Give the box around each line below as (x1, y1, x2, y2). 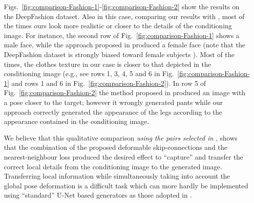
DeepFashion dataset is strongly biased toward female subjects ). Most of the (4, 49, 235, 59)
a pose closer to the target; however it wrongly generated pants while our (4, 97, 223, 107)
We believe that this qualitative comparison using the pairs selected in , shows (4, 132, 238, 142)
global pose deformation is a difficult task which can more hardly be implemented (4, 180, 249, 190)
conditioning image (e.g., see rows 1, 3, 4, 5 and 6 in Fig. (4, 68, 174, 79)
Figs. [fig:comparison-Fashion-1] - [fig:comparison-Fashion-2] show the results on (4, 1, 240, 11)
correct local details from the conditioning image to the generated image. (4, 161, 222, 171)
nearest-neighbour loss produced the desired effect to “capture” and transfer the (4, 151, 243, 162)
